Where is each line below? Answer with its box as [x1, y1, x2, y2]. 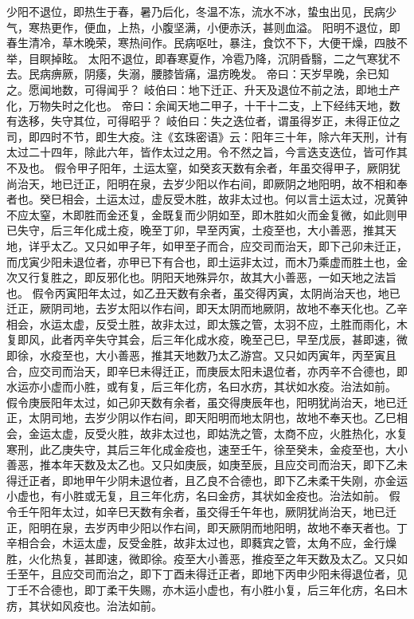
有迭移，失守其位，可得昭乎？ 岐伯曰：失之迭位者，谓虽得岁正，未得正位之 [6, 112, 400, 129]
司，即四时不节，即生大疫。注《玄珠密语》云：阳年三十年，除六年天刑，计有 [6, 128, 408, 144]
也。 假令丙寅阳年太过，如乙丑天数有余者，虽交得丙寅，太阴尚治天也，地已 [6, 284, 400, 301]
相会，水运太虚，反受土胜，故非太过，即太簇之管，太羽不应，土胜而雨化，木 [6, 315, 408, 332]
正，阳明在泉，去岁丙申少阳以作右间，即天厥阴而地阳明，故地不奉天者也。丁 [6, 518, 408, 535]
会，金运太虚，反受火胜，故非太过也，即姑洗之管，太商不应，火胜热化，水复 [6, 425, 408, 442]
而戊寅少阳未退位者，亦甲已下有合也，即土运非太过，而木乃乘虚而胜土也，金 [6, 253, 408, 270]
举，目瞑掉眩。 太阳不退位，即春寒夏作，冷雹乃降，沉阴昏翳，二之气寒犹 [6, 49, 389, 66]
